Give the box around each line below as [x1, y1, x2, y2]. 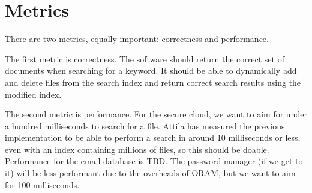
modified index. [5, 88, 62, 100]
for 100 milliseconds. [5, 178, 80, 191]
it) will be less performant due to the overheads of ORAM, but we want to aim [5, 167, 296, 179]
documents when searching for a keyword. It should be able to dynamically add [5, 64, 297, 77]
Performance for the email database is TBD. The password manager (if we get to [5, 155, 303, 167]
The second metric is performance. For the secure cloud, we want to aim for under [5, 108, 307, 120]
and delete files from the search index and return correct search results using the [5, 76, 301, 88]
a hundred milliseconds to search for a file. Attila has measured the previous [5, 119, 285, 132]
